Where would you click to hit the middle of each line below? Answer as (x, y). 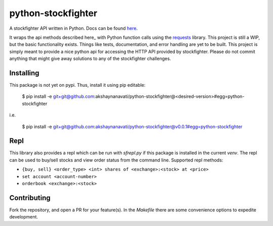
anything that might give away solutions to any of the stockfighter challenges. (90, 59)
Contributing (30, 197)
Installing (25, 73)
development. (24, 217)
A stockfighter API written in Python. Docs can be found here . (74, 28)
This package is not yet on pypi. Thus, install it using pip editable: (77, 85)
